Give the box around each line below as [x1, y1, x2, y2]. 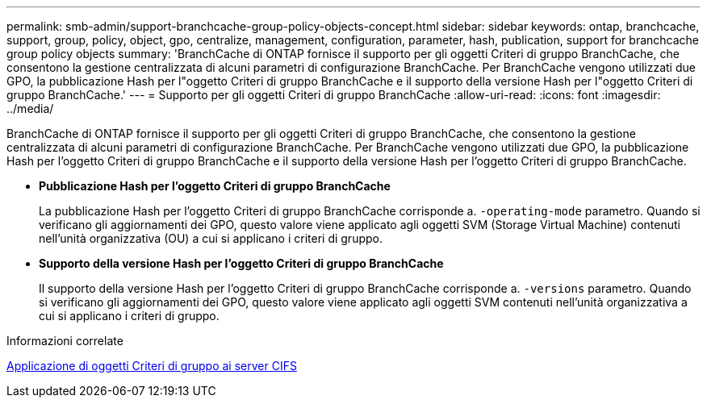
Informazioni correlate [6, 334, 123, 348]
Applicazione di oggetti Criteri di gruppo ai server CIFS [6, 359, 297, 373]
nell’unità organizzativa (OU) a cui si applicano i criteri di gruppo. [39, 231, 383, 245]
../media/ [6, 102, 54, 115]
